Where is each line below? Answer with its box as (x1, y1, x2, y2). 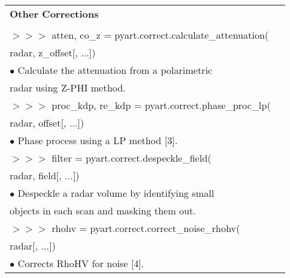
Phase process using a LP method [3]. (18, 133, 178, 147)
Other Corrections (10, 7, 99, 21)
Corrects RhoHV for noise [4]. (18, 256, 144, 270)
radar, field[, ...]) (10, 168, 79, 182)
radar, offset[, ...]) (10, 116, 84, 130)
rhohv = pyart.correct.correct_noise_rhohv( (52, 221, 240, 235)
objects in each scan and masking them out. (10, 204, 196, 217)
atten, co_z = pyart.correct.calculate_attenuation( (52, 28, 269, 42)
